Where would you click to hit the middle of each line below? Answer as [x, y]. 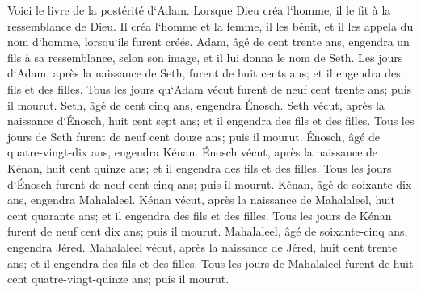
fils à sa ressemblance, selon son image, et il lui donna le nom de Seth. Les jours [205, 57]
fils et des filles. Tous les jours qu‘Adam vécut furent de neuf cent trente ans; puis [210, 88]
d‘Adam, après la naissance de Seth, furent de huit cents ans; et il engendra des [204, 73]
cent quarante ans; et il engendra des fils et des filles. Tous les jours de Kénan [200, 215]
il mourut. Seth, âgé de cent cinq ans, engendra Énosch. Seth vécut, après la [196, 104]
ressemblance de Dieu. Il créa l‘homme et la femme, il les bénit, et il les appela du [210, 25]
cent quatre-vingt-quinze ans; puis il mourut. [118, 279]
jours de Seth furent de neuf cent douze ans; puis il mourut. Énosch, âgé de [194, 136]
